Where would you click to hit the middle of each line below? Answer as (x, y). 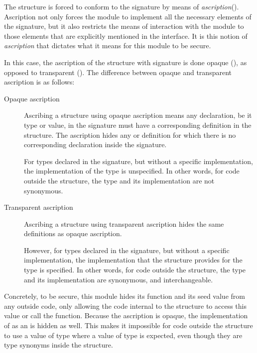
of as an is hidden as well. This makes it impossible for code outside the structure (128, 325)
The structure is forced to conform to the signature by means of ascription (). (122, 6)
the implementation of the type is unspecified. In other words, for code (132, 171)
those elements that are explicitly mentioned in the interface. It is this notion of (126, 36)
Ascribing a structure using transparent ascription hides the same (124, 223)
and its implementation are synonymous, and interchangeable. (119, 279)
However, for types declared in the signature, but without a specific (127, 250)
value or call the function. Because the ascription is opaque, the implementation (126, 315)
